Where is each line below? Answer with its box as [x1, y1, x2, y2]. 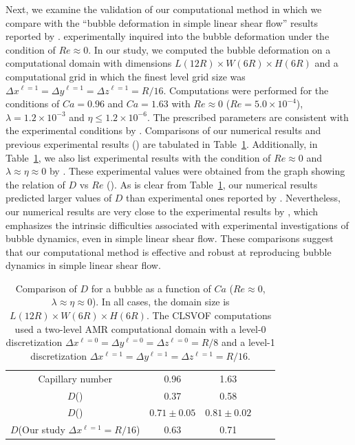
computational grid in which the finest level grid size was [6, 69, 246, 83]
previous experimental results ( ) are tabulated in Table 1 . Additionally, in [6, 136, 318, 151]
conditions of [6, 96, 60, 111]
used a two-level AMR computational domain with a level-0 [14, 321, 266, 336]
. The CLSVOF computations [146, 308, 272, 323]
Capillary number [38, 371, 112, 385]
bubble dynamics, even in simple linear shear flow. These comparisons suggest [6, 231, 334, 246]
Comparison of [15, 281, 77, 295]
